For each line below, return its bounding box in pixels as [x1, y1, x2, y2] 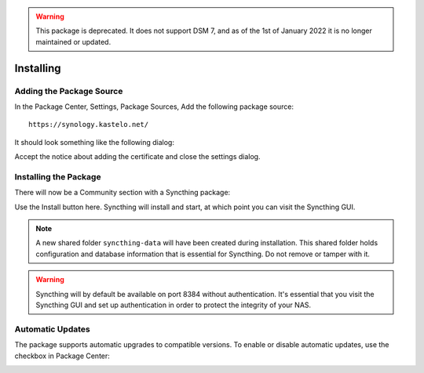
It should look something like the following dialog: [14, 137, 174, 147]
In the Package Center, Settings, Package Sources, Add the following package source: [14, 102, 294, 111]
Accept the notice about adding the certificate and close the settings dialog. [14, 152, 261, 161]
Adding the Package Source [14, 85, 123, 96]
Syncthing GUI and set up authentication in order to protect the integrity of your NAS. [35, 300, 312, 310]
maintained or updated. [35, 37, 111, 46]
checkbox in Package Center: [14, 351, 110, 360]
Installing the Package [14, 171, 101, 182]
